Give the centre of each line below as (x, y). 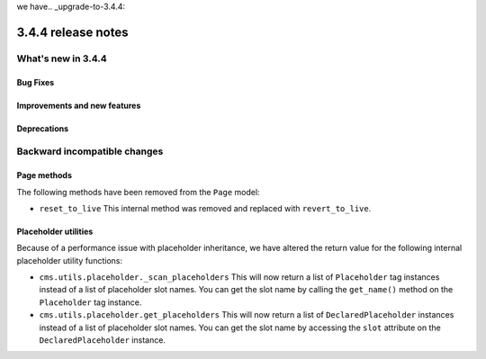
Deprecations (43, 128)
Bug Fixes (36, 82)
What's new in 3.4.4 (62, 58)
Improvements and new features (79, 105)
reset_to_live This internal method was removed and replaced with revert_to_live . (205, 208)
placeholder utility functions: (70, 260)
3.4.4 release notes (72, 32)
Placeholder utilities (55, 231)
